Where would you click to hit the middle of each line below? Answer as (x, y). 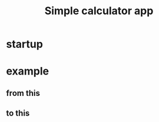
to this (18, 113)
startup (24, 44)
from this (23, 93)
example (28, 71)
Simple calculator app (99, 11)
